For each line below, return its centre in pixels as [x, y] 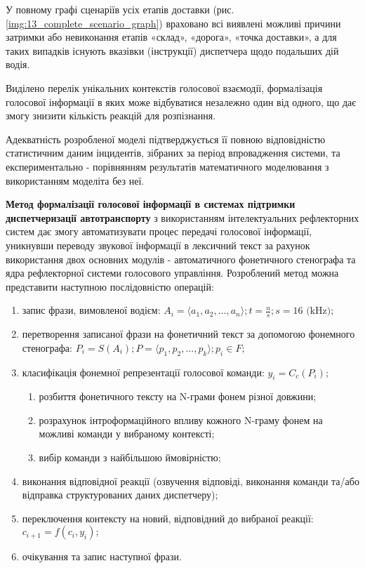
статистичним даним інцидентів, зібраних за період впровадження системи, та [173, 153]
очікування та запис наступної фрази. [102, 556]
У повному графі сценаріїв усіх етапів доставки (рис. [120, 9]
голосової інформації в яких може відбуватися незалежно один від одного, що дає [181, 101]
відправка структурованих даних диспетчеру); [120, 495]
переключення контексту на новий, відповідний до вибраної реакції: [168, 518]
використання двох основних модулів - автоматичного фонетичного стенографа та [181, 259]
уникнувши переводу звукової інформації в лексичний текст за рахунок [158, 245]
